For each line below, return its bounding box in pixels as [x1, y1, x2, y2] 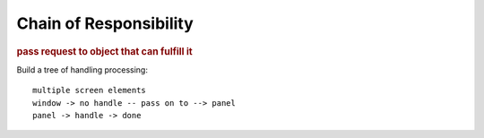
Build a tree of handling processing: [16, 64, 148, 75]
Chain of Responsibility [16, 13, 194, 33]
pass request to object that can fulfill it [16, 45, 193, 57]
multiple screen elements [32, 85, 147, 96]
